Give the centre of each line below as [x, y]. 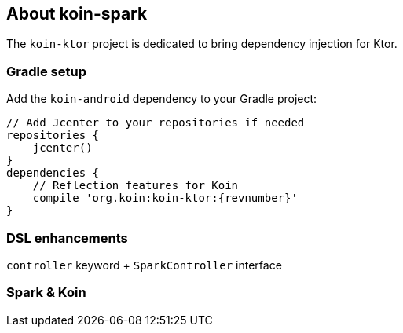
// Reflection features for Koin [136, 186]
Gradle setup [46, 71]
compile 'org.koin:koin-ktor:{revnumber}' [165, 198]
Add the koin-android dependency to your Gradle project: [162, 99]
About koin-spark [77, 14]
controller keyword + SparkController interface [144, 265]
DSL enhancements [67, 238]
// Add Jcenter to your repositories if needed [156, 123]
